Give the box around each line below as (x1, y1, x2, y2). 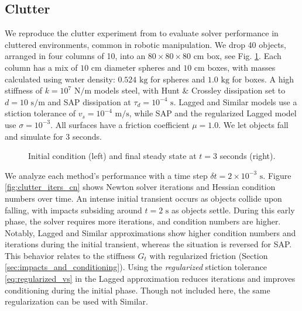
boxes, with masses (207, 61, 276, 73)
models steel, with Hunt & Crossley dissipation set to (94, 84, 286, 96)
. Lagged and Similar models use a (173, 95, 297, 108)
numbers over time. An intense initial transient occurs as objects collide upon (5, 192, 282, 204)
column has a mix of (5, 61, 78, 73)
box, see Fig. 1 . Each (207, 50, 282, 62)
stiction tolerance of (5, 107, 76, 119)
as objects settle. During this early (171, 203, 295, 216)
